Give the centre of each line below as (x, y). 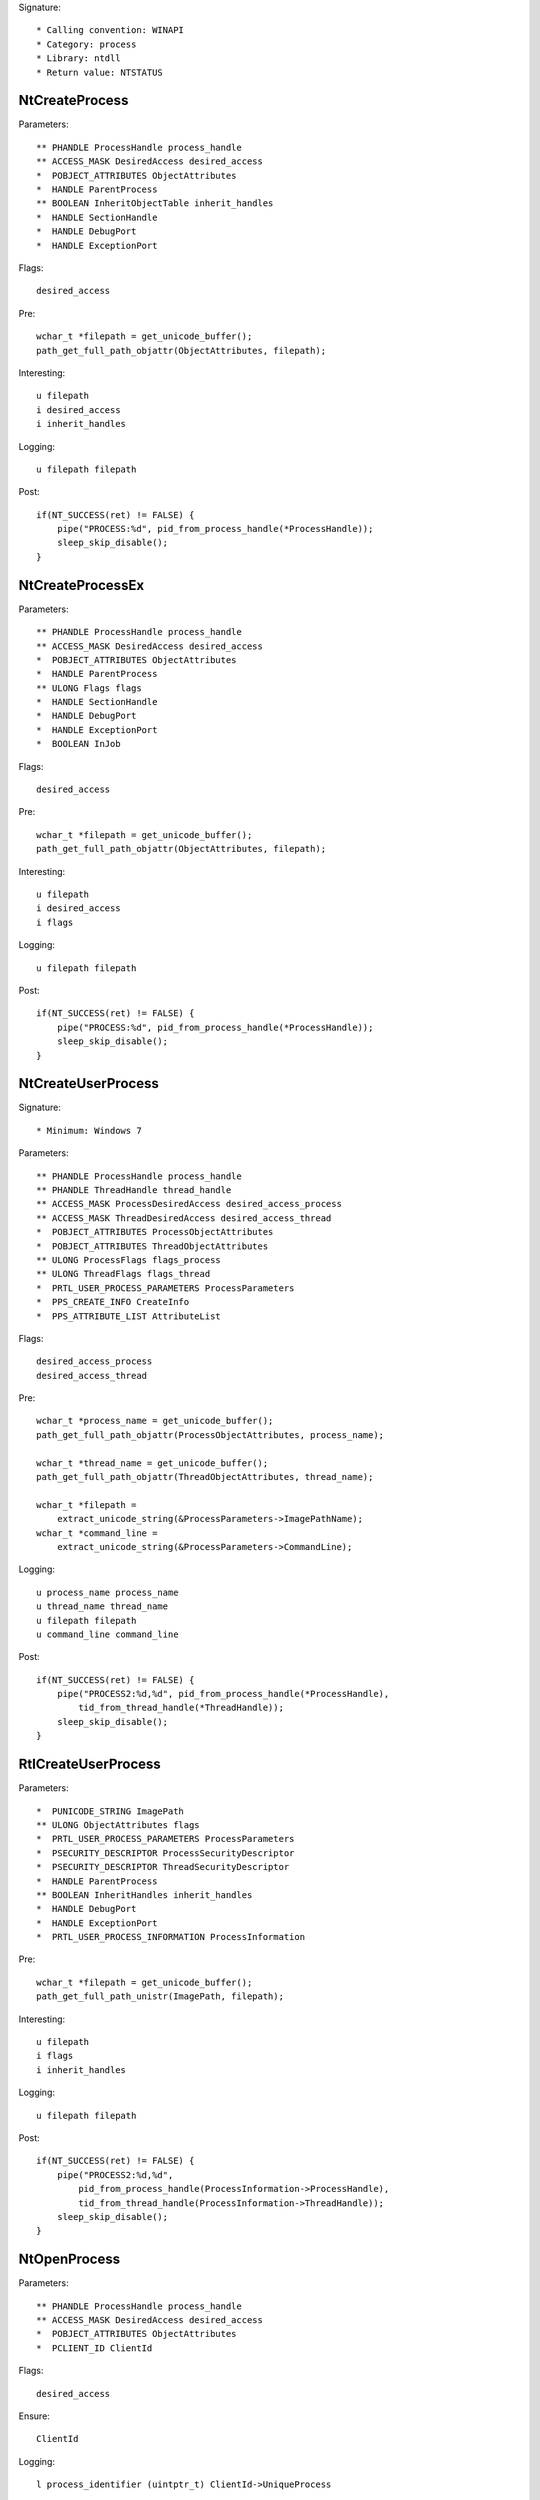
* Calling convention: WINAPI (110, 30)
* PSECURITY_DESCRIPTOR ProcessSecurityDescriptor (165, 1853)
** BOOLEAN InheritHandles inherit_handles (144, 1894)
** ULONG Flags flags (89, 688)
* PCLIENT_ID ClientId (94, 2348)
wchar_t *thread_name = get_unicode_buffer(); (152, 1463)
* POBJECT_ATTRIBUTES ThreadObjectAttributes (152, 1246)
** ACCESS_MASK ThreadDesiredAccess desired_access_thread (184, 1218)
